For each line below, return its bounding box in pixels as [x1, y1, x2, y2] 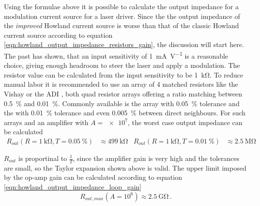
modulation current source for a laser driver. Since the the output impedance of [4, 11, 240, 21]
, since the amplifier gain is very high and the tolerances [73, 153, 240, 163]
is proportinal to [18, 153, 67, 163]
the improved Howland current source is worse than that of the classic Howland [4, 20, 239, 31]
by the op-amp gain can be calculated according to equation [4, 172, 182, 182]
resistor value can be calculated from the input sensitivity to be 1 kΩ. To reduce [4, 69, 243, 79]
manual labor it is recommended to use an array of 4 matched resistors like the [4, 79, 238, 89]
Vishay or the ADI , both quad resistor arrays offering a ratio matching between [4, 89, 242, 98]
